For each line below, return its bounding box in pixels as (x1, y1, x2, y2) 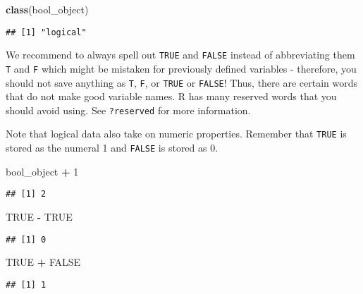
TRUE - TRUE (6, 209, 73, 224)
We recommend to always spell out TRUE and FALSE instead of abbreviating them (6, 47, 355, 62)
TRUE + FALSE (6, 255, 81, 269)
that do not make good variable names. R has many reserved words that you (6, 89, 337, 104)
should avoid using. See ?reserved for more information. (6, 102, 251, 117)
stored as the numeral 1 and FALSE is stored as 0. (6, 140, 219, 155)
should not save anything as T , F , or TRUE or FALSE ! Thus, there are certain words (6, 75, 358, 90)
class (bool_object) (6, 2, 89, 16)
